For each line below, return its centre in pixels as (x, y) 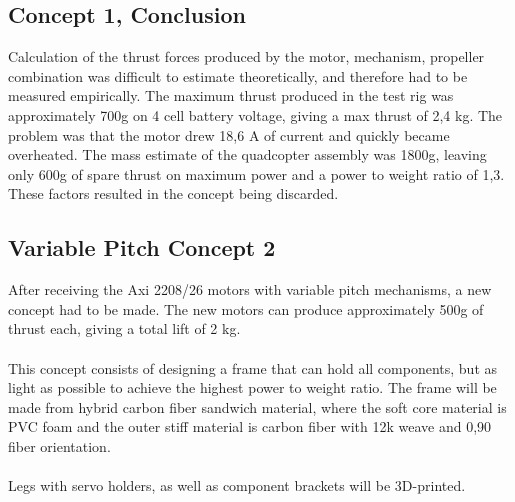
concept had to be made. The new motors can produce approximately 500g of (246, 308)
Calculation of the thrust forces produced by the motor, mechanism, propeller (246, 56)
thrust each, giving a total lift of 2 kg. (124, 328)
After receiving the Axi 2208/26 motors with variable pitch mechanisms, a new (250, 289)
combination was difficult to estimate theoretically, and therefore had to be (238, 75)
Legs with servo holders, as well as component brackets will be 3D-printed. (237, 485)
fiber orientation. (59, 445)
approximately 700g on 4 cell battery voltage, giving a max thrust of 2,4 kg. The (255, 114)
